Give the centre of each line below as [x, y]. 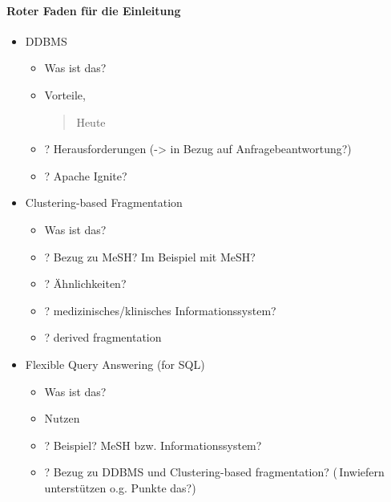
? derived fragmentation [103, 337]
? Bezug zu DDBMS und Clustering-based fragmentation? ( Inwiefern [214, 472]
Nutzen [62, 418]
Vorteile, [65, 94]
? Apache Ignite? [86, 175]
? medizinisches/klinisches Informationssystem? [160, 310]
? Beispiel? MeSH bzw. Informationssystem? [153, 445]
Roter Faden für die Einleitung [94, 10]
